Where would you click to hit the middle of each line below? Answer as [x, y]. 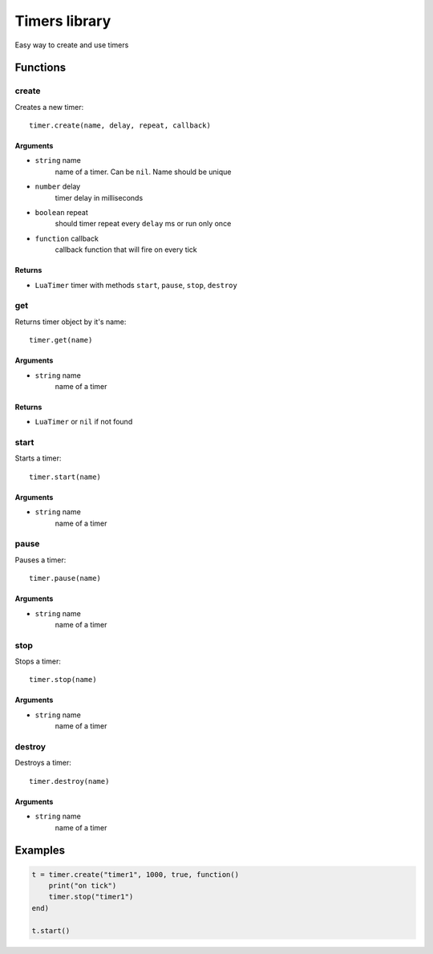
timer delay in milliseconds [99, 197]
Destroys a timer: [43, 763]
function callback [67, 238]
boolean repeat [61, 213]
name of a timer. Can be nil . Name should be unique [143, 172]
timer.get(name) [61, 340]
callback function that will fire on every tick [126, 250]
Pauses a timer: [40, 560]
